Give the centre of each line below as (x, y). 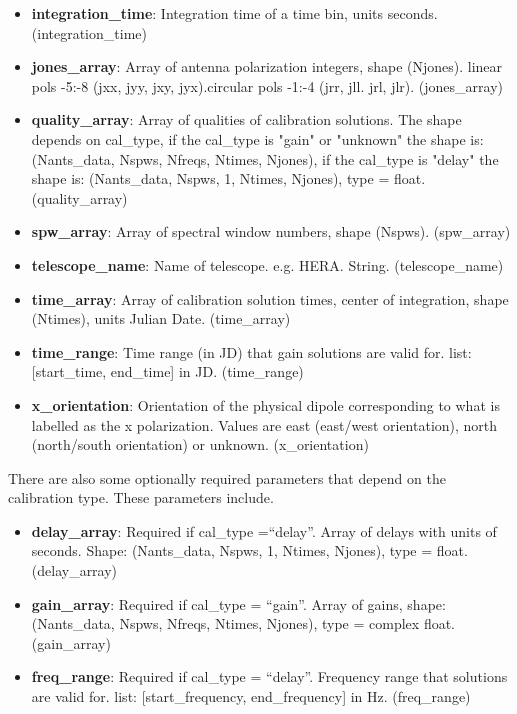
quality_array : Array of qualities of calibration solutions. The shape (246, 119)
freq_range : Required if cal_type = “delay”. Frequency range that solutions (269, 676)
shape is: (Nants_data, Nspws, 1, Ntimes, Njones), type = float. (228, 178)
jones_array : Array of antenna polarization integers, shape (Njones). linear (267, 66)
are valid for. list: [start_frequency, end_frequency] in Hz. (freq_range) (251, 696)
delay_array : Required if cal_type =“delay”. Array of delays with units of (264, 530)
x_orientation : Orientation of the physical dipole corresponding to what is (265, 404)
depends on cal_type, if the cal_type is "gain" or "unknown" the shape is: (257, 138)
